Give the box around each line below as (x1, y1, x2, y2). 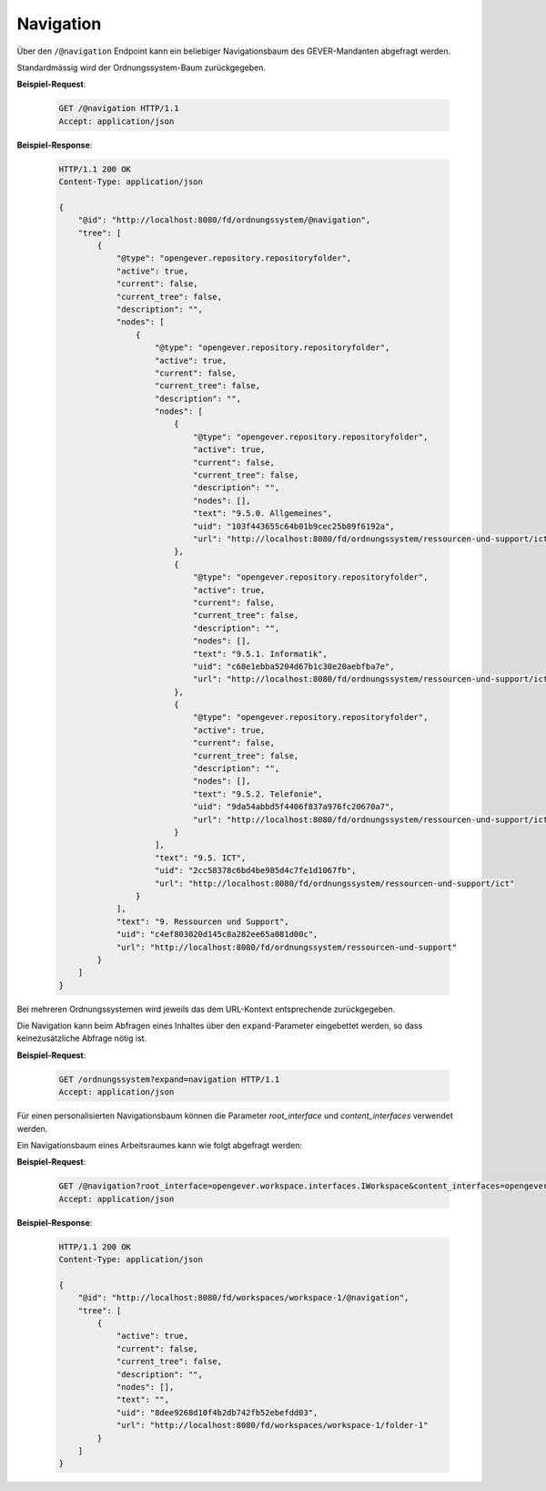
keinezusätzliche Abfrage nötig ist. (16, 1033, 147, 1044)
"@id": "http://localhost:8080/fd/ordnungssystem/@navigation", (77, 215, 371, 225)
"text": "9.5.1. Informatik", (192, 648, 328, 659)
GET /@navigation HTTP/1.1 (58, 103, 179, 114)
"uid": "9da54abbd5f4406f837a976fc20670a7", (192, 802, 395, 812)
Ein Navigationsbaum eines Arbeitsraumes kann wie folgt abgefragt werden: (16, 1139, 303, 1150)
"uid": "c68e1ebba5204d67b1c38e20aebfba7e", (192, 661, 395, 672)
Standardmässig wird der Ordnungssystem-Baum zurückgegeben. (16, 62, 266, 73)
